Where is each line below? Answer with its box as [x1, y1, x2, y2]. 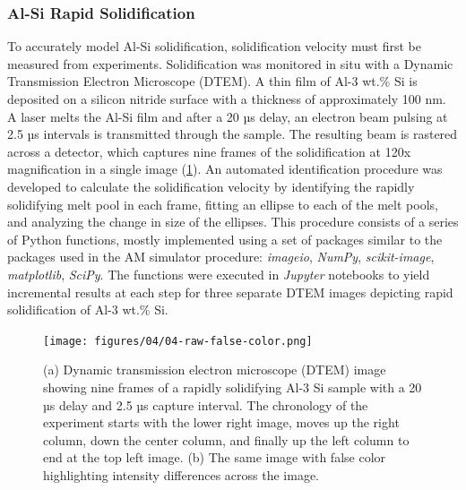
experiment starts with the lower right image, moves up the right [43, 413, 400, 432]
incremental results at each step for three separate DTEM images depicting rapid [7, 282, 453, 301]
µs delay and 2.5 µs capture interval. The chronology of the [43, 395, 368, 414]
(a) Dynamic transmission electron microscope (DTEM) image [43, 360, 386, 379]
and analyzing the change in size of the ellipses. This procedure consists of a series [7, 212, 459, 231]
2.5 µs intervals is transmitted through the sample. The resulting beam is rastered [7, 125, 458, 143]
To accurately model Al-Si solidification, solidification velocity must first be [7, 37, 422, 56]
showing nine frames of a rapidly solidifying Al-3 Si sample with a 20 [43, 377, 422, 396]
